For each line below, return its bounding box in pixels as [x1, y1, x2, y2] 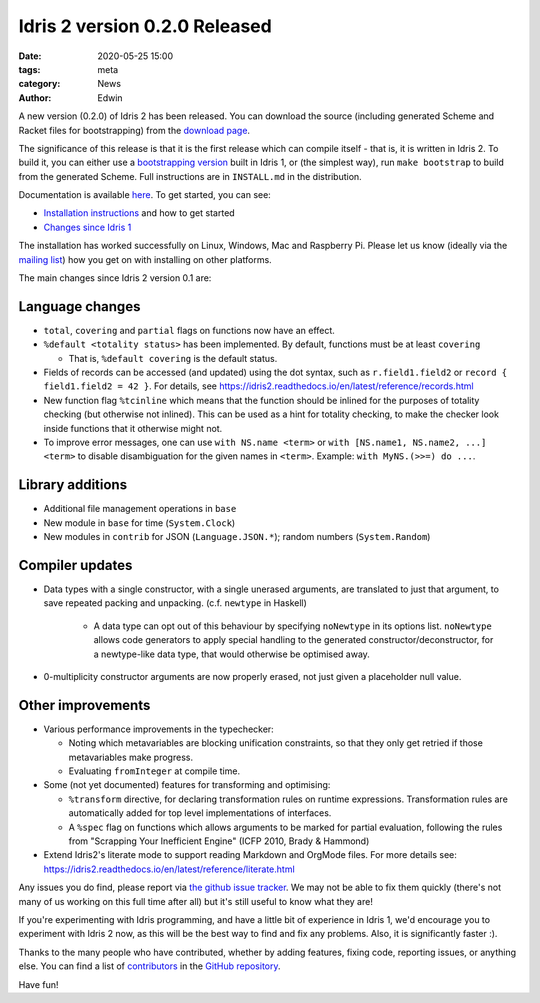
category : [18, 78, 61, 90]
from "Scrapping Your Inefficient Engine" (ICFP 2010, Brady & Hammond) [68, 835, 370, 847]
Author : [18, 91, 52, 104]
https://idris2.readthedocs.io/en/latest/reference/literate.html [43, 863, 295, 875]
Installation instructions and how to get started [43, 207, 235, 219]
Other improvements [18, 696, 151, 714]
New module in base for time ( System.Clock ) [43, 516, 236, 529]
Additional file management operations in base [43, 503, 237, 515]
